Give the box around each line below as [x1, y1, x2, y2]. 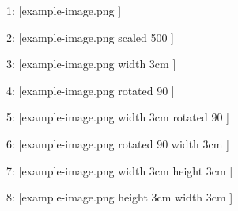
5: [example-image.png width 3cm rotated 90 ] [6, 109, 229, 125]
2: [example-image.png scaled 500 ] [6, 29, 175, 45]
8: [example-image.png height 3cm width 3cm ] [6, 189, 233, 205]
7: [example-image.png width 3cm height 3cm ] [6, 162, 233, 178]
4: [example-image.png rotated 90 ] [6, 82, 175, 98]
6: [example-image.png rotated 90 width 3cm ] [6, 135, 229, 152]
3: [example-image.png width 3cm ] [6, 56, 176, 72]
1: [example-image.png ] [6, 2, 122, 18]
